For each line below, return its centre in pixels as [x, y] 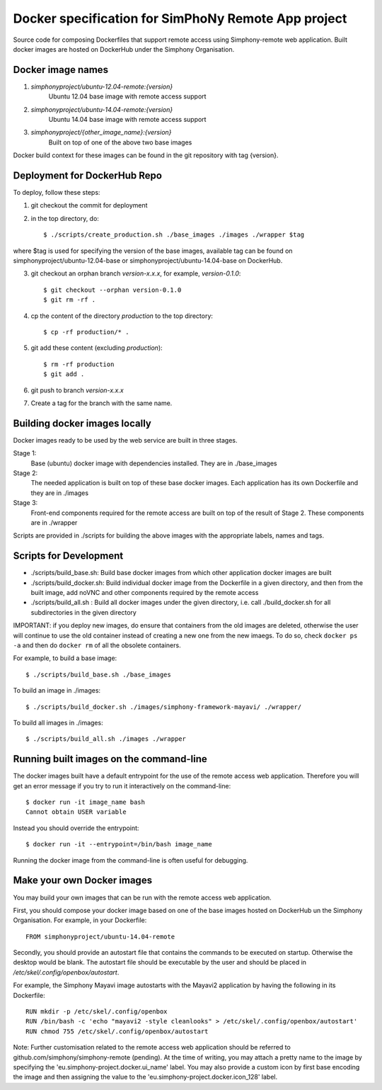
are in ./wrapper [54, 522]
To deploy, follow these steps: [57, 193]
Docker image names [61, 70]
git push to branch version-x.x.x [77, 390]
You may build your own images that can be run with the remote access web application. [142, 897]
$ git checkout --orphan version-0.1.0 [112, 290]
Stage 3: [25, 503]
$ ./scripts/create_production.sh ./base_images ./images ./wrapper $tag [174, 235]
